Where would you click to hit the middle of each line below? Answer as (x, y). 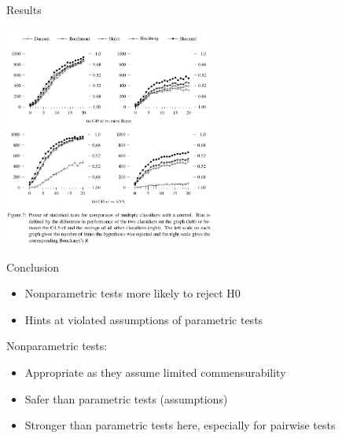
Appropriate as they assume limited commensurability (155, 372)
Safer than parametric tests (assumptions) (126, 398)
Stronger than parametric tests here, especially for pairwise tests (180, 425)
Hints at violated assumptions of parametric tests (144, 319)
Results (24, 9)
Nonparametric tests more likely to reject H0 (132, 293)
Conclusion (33, 266)
